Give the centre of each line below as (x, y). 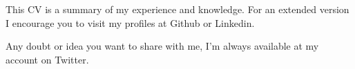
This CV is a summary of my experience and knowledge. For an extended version (177, 9)
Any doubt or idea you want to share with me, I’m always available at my (162, 46)
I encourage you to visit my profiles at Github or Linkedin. (130, 22)
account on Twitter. (47, 59)
